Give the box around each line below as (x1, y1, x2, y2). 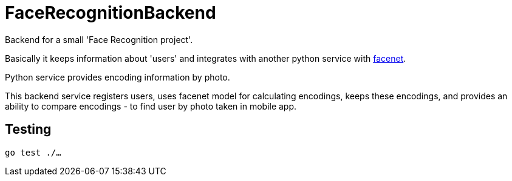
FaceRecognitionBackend (5, 2, 216, 23)
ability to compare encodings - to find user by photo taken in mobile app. (5, 100, 297, 111)
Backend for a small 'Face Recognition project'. (5, 34, 193, 45)
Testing (5, 122, 52, 137)
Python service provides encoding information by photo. (5, 71, 230, 82)
